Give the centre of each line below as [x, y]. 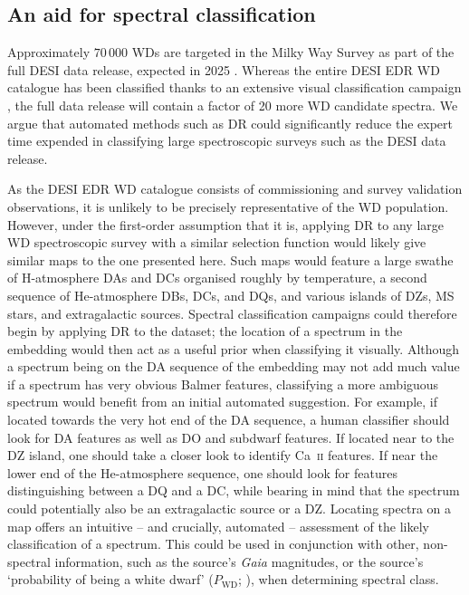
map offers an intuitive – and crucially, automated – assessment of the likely [218, 526]
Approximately [49, 52]
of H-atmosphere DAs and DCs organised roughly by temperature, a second [217, 278]
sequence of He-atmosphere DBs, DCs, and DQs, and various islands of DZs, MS [231, 295]
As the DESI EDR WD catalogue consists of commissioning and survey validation [235, 189]
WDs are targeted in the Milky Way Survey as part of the [293, 52]
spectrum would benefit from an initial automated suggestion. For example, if [223, 402]
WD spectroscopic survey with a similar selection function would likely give [217, 242]
